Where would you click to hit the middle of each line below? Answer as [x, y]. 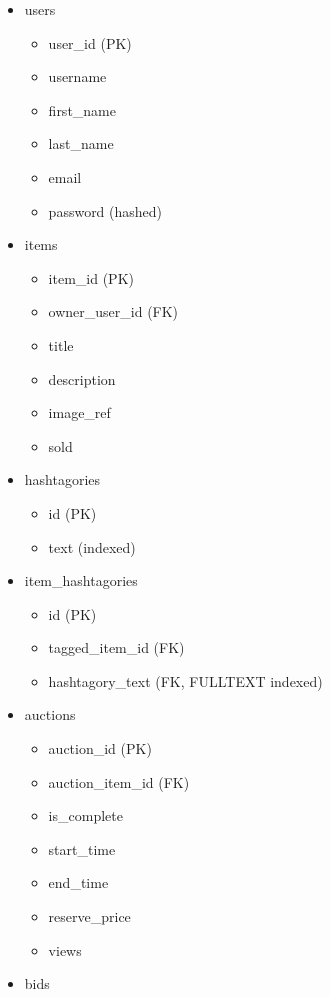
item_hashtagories [81, 580]
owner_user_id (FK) [113, 311]
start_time [82, 848]
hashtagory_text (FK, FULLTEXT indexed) [185, 680]
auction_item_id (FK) [119, 781]
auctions [50, 714]
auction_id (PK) [100, 748]
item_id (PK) [91, 277]
